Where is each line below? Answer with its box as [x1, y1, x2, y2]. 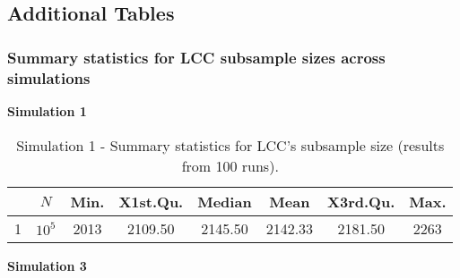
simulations [7, 66, 91, 88]
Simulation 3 [7, 256, 87, 274]
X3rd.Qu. [327, 190, 395, 212]
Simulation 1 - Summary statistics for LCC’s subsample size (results [16, 134, 445, 156]
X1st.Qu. [118, 190, 184, 212]
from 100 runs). [181, 155, 279, 176]
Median [197, 190, 252, 212]
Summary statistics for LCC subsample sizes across [7, 46, 386, 68]
